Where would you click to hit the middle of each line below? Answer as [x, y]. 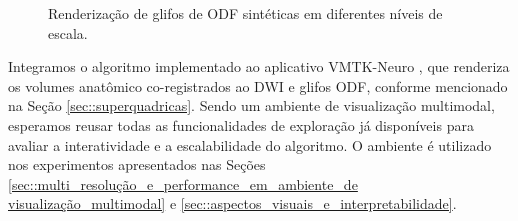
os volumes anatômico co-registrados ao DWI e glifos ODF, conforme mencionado [258, 85]
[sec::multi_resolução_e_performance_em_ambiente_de [183, 183]
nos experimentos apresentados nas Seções [137, 164]
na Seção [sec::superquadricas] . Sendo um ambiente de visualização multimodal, [251, 105]
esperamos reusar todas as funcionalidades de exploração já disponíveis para [241, 124]
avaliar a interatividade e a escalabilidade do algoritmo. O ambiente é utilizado [250, 144]
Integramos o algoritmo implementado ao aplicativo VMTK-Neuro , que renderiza [259, 66]
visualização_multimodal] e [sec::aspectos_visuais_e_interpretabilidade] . [232, 203]
